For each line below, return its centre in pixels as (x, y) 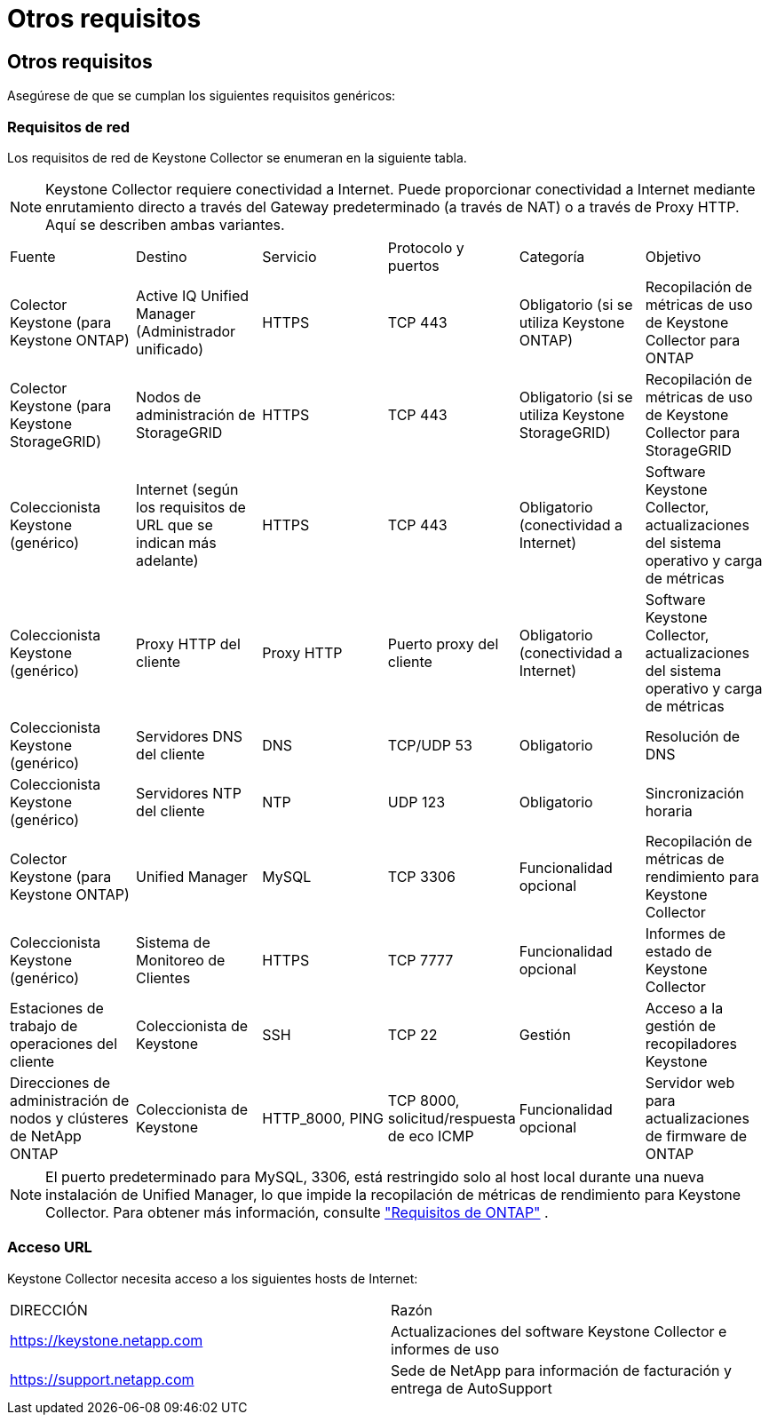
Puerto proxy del (443, 643)
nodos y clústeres (69, 1118)
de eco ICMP (431, 1136)
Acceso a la (684, 1008)
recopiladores (691, 1043)
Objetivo (673, 256)
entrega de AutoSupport (472, 1388)
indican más (176, 542)
